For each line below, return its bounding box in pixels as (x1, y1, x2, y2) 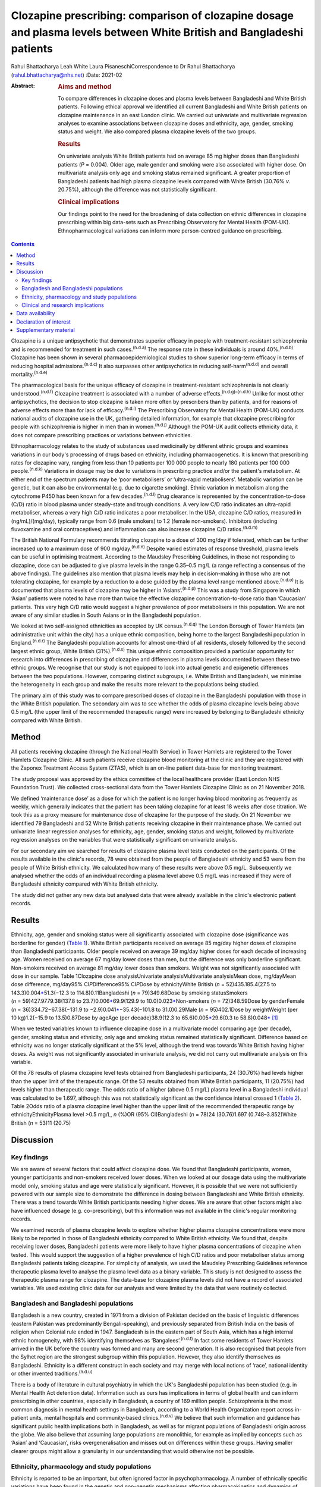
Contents (11, 241, 35, 248)
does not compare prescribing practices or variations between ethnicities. (11, 431, 193, 438)
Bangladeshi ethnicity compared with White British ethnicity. (11, 880, 159, 887)
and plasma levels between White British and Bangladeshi (11, 26, 303, 39)
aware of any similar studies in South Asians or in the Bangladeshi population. (11, 611, 202, 619)
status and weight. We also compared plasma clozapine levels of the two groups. (58, 128, 257, 135)
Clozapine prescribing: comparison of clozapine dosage (11, 9, 294, 22)
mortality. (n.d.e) (11, 369, 48, 378)
